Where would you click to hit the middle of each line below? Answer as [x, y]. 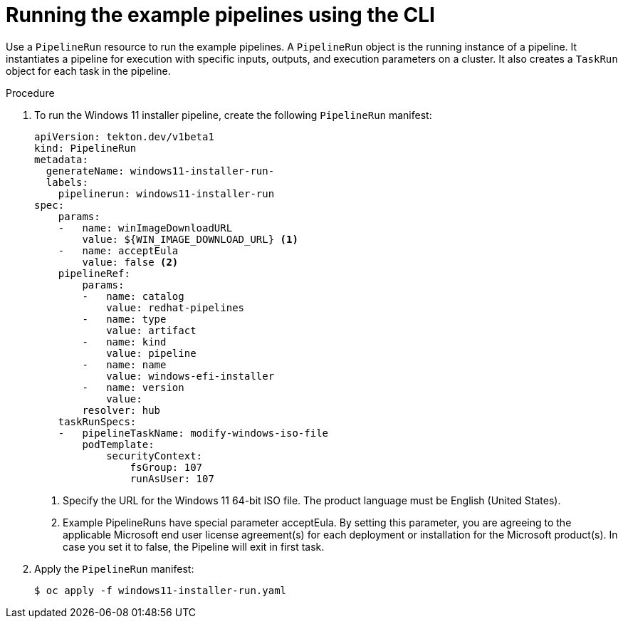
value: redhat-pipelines [176, 307]
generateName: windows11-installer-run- [160, 171]
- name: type [124, 319]
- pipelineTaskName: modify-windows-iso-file [193, 433]
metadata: [61, 159]
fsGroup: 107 [166, 467]
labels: [67, 182]
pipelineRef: [94, 273]
